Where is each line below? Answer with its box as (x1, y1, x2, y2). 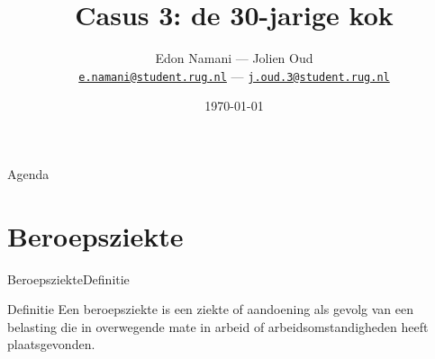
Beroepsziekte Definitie (7, 269, 130, 288)
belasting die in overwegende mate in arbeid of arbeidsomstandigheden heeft (7, 317, 429, 336)
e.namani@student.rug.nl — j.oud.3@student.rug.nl (78, 66, 390, 85)
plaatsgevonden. (7, 335, 95, 354)
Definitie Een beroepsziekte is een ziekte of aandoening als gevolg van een (7, 300, 413, 319)
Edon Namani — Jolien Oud (155, 49, 313, 67)
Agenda (7, 164, 50, 183)
